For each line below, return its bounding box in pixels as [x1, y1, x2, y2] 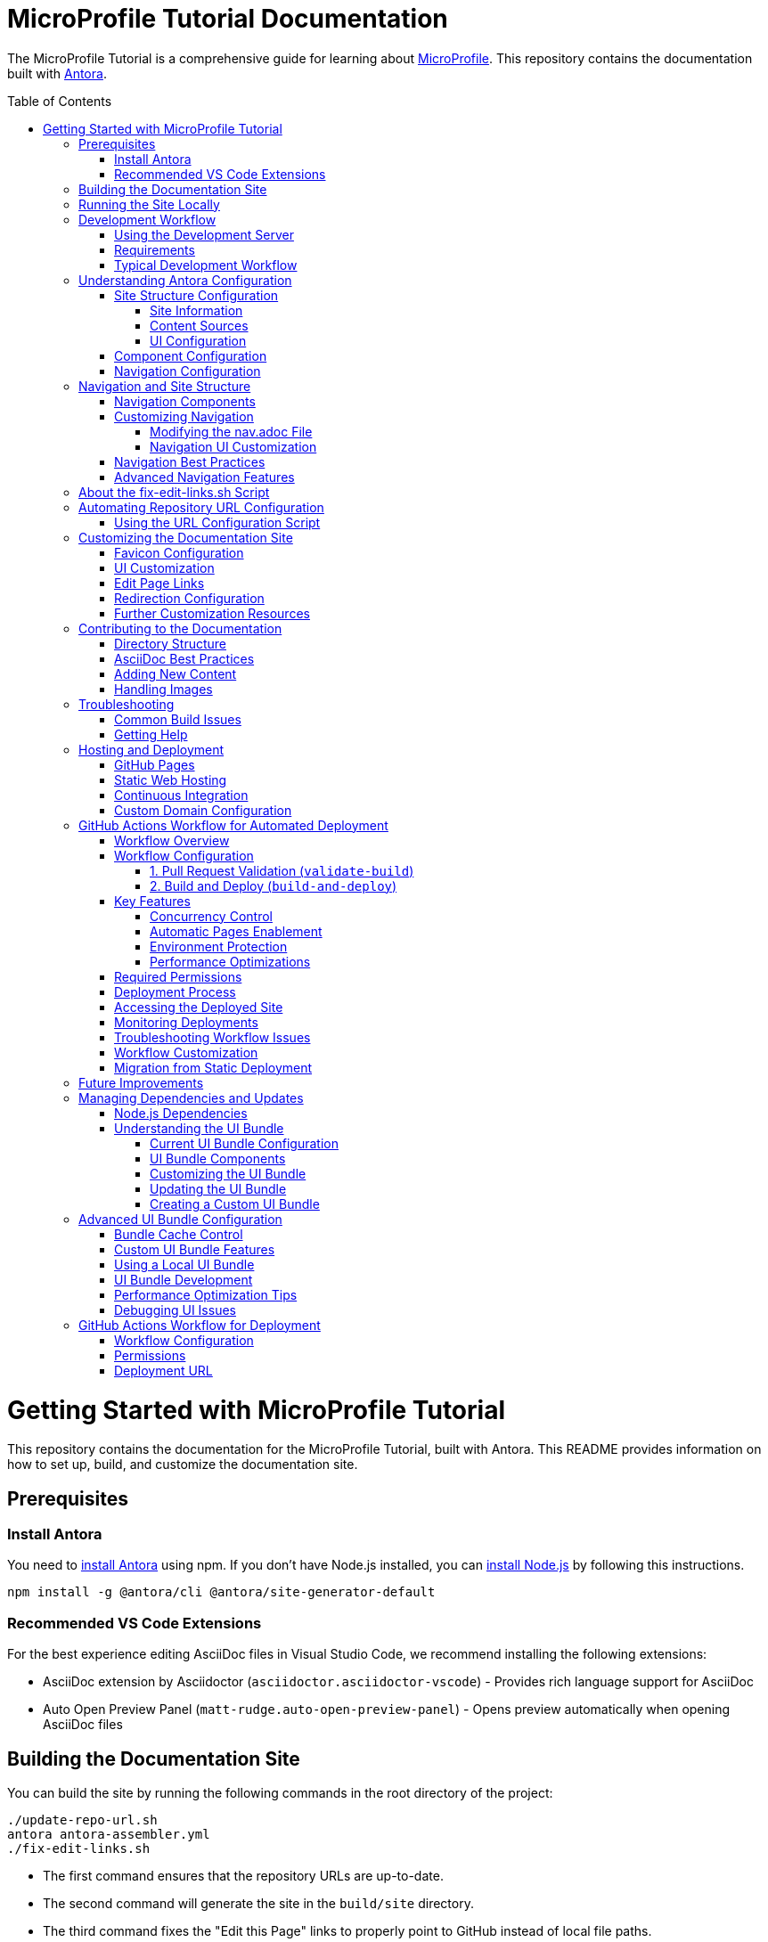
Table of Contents [7, 93, 112, 109]
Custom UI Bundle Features [114, 1241, 275, 1257]
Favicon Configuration [114, 544, 244, 560]
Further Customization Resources [114, 605, 310, 621]
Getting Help [114, 726, 188, 742]
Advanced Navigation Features [114, 469, 295, 485]
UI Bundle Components [150, 1150, 286, 1166]
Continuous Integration [114, 787, 249, 803]
